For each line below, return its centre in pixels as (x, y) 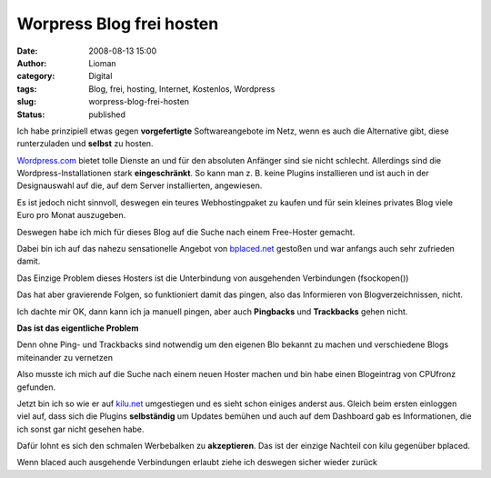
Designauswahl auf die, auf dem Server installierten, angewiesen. (140, 185)
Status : (31, 115)
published (107, 115)
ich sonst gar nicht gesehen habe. (80, 429)
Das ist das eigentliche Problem (78, 328)
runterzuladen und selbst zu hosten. (85, 144)
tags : (27, 89)
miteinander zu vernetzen (65, 357)
